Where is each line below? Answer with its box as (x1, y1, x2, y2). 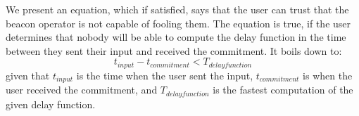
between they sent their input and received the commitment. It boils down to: (6, 43, 342, 58)
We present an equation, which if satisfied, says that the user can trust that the (6, 2, 349, 16)
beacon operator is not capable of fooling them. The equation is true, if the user (6, 15, 351, 30)
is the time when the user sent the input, (76, 67, 253, 82)
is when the (303, 67, 353, 82)
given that (6, 67, 50, 82)
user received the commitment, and (6, 82, 158, 97)
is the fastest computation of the (213, 82, 353, 97)
